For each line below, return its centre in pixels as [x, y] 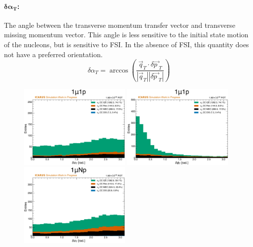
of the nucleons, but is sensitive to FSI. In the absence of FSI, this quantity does [126, 44]
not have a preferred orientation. [53, 54]
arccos [119, 70]
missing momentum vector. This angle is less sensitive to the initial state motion [126, 35]
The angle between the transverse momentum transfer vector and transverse [120, 25]
